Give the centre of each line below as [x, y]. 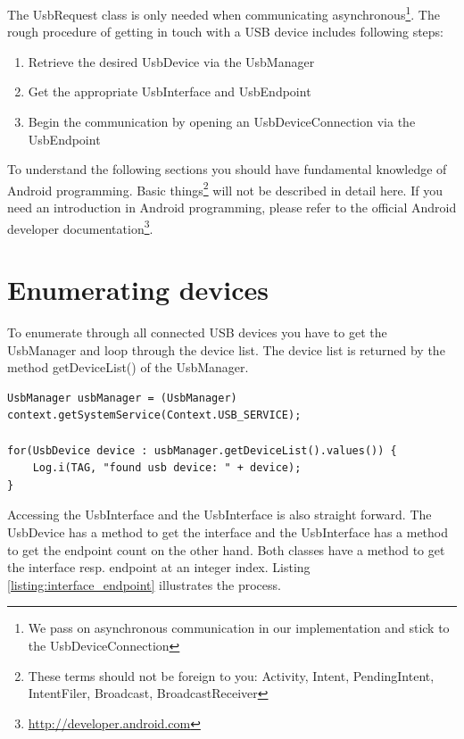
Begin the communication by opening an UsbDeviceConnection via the [222, 122]
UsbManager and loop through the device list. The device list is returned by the [226, 349]
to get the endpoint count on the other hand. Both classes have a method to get [226, 549]
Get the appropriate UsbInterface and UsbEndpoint [170, 91]
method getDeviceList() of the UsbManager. [128, 367]
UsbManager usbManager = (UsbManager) [122, 398]
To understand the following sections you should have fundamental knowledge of [227, 169]
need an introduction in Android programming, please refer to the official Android [232, 208]
